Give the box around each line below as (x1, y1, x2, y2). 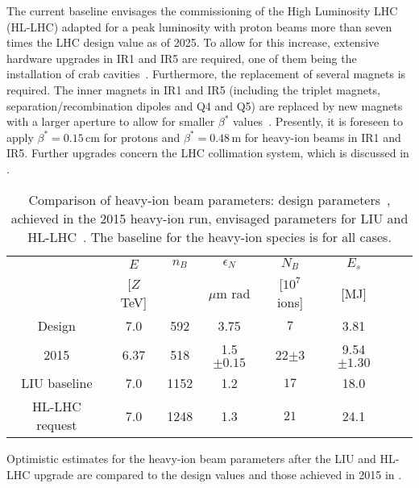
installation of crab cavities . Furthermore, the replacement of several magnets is (6, 65, 406, 82)
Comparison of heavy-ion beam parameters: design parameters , (28, 190, 391, 209)
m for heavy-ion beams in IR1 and (231, 128, 401, 145)
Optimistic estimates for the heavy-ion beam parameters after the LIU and (6, 450, 376, 467)
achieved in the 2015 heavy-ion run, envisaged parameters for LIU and (10, 208, 409, 227)
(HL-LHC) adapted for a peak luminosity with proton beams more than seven (6, 18, 392, 35)
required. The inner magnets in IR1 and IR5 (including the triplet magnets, (6, 81, 380, 98)
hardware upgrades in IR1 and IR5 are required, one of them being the (6, 49, 357, 66)
